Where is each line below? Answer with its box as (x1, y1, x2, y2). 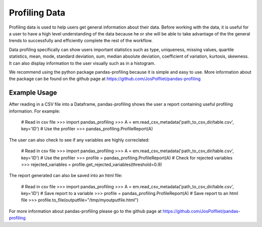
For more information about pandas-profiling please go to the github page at (9, 208, 162, 214)
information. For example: (9, 108, 61, 114)
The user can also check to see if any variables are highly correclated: (9, 137, 150, 143)
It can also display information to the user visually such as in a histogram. (9, 60, 156, 66)
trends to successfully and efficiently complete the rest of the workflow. (9, 38, 153, 44)
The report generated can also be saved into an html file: (9, 173, 123, 178)
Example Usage (9, 89, 57, 97)
